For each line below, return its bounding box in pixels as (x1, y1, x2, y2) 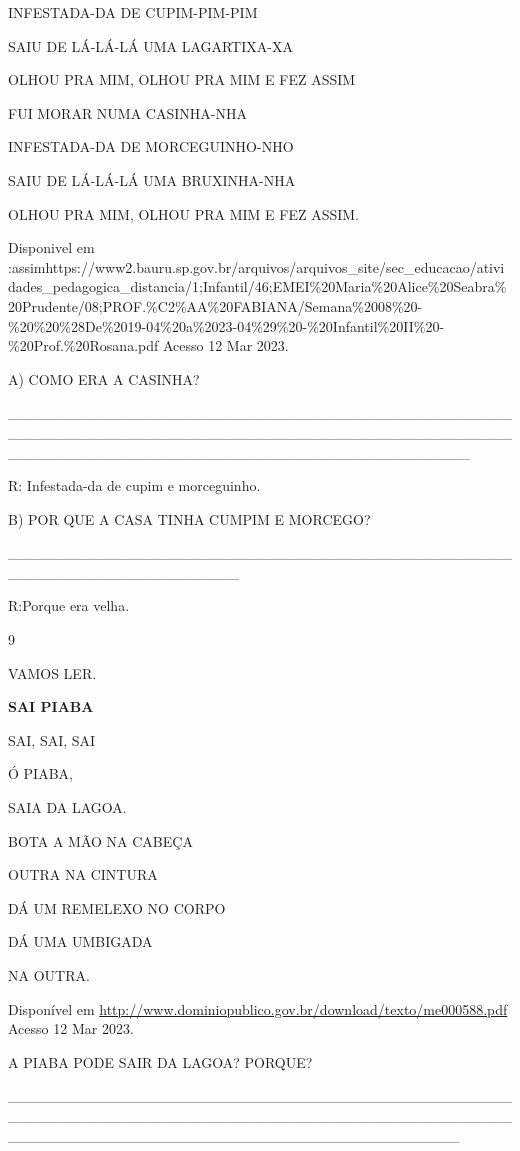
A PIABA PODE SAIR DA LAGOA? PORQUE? (8, 1051, 313, 1072)
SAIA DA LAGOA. (8, 797, 127, 818)
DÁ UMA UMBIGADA (8, 931, 153, 952)
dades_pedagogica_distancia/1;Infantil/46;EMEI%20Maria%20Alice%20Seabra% (8, 276, 507, 297)
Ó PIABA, (8, 763, 73, 784)
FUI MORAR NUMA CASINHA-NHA (8, 102, 247, 123)
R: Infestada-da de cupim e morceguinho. (8, 475, 261, 496)
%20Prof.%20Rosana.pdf (8, 335, 159, 356)
